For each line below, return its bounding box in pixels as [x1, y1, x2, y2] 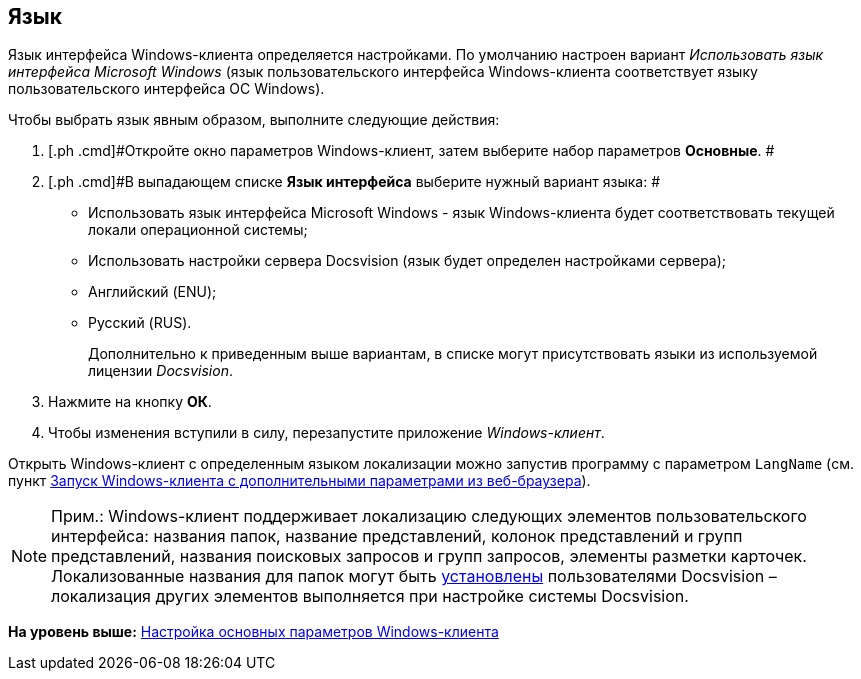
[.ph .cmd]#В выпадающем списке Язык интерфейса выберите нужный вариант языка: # [48, 173, 661, 191]
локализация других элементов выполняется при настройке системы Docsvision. [51, 586, 689, 607]
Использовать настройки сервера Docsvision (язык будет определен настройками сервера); [88, 252, 727, 270]
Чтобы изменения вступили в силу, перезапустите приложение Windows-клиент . [48, 424, 605, 442]
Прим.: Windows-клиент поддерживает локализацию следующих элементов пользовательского [51, 506, 807, 527]
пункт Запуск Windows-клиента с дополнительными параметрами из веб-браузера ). [8, 472, 591, 490]
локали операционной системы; [88, 221, 308, 239]
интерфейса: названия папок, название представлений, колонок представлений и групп [51, 526, 743, 547]
